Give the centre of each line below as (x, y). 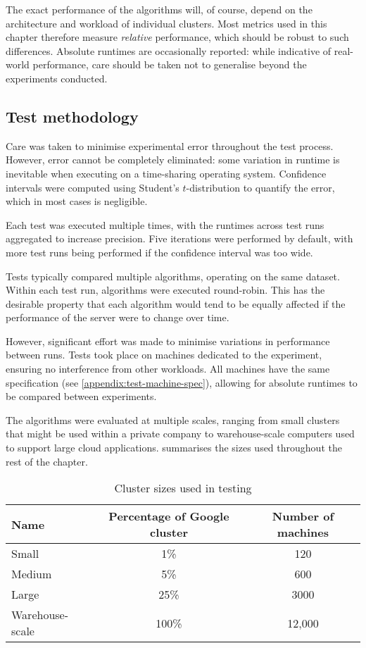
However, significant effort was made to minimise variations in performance (168, 341)
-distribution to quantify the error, (260, 187)
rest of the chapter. (47, 461)
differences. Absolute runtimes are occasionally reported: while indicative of (169, 50)
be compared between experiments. (81, 396)
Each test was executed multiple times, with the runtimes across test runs (165, 224)
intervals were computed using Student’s (93, 187)
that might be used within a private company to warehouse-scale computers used (180, 434)
